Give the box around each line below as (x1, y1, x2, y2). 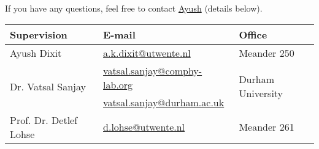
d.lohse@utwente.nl (103, 120, 185, 134)
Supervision (10, 27, 67, 42)
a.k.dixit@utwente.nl (103, 45, 191, 60)
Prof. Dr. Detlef (10, 112, 78, 127)
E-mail (103, 27, 136, 42)
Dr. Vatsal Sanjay (10, 79, 86, 93)
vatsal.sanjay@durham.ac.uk (103, 95, 225, 109)
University (239, 86, 283, 101)
